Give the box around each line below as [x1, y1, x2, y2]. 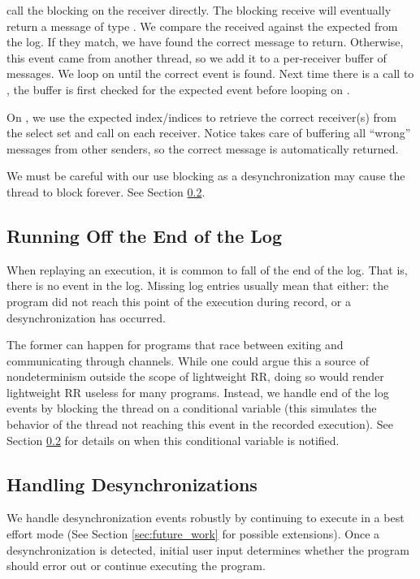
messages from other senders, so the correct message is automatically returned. [6, 140, 399, 157]
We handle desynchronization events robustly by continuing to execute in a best [6, 509, 405, 526]
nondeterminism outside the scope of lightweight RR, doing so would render [6, 368, 384, 385]
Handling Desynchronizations [6, 471, 258, 496]
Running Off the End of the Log [6, 223, 282, 248]
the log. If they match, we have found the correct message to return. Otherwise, [6, 33, 404, 50]
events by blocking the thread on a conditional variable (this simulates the [6, 400, 377, 417]
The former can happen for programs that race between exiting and [6, 336, 344, 353]
